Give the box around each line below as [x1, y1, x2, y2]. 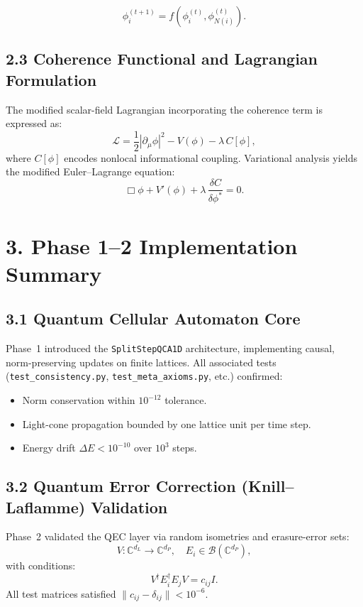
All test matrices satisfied [6, 586, 116, 601]
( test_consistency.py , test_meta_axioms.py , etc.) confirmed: [6, 368, 283, 383]
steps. [172, 440, 197, 455]
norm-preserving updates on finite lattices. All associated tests [6, 354, 277, 369]
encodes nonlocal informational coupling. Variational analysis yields [64, 150, 358, 165]
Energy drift [22, 440, 76, 455]
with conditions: [6, 558, 76, 573]
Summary [6, 258, 102, 288]
